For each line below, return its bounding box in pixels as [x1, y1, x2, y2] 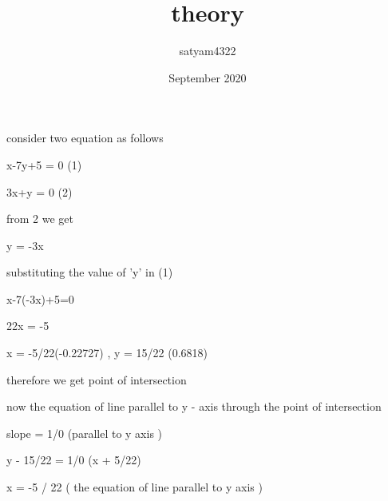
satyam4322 [179, 42, 236, 59]
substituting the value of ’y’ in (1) [6, 264, 173, 280]
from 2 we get [6, 210, 74, 227]
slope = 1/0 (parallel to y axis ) [6, 424, 163, 441]
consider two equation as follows [6, 129, 164, 146]
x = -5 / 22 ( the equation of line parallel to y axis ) [6, 479, 263, 495]
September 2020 [168, 69, 247, 85]
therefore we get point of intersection [6, 371, 187, 388]
